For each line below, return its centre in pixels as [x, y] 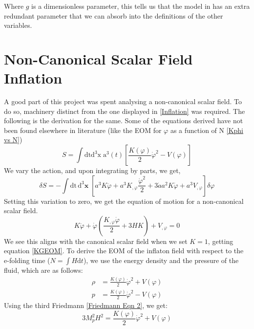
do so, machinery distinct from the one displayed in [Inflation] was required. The [125, 111]
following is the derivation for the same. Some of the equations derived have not [124, 121]
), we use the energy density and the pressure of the [161, 260]
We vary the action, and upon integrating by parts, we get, [92, 170]
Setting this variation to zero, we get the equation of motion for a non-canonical [124, 201]
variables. [18, 25]
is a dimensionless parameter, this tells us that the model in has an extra [141, 6]
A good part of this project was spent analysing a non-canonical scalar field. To [123, 101]
